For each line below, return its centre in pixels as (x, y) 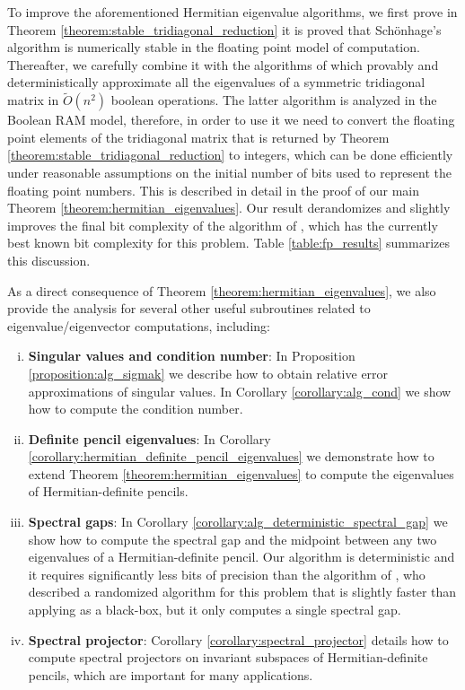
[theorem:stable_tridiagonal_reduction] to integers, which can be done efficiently (230, 155)
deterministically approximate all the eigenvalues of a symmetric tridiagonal (216, 82)
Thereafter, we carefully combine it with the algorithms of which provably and (223, 64)
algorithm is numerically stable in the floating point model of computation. (214, 47)
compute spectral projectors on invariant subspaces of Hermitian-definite (228, 657)
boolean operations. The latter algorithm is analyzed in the (274, 100)
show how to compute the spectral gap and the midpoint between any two (232, 539)
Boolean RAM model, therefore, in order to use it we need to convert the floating (231, 120)
